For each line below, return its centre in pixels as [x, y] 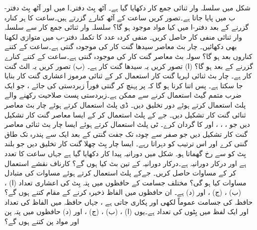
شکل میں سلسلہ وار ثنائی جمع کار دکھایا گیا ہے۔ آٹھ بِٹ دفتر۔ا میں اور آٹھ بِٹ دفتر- [128, 7]
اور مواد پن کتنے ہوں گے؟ [42, 221]
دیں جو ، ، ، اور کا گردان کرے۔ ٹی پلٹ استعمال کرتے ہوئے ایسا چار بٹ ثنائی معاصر [127, 124]
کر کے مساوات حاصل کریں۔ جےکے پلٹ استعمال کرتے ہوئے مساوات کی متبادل [121, 173]
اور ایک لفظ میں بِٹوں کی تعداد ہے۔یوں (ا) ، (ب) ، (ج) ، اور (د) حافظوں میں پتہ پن [127, 211]
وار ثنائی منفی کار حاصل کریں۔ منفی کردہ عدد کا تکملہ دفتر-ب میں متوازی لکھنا [123, 36]
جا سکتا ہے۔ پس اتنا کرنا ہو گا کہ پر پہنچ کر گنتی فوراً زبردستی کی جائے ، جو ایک [124, 85]
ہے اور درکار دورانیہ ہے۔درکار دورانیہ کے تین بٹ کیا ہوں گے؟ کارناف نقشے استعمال [126, 163]
